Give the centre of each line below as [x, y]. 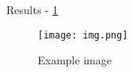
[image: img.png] [83, 35]
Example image [75, 60]
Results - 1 [32, 9]
